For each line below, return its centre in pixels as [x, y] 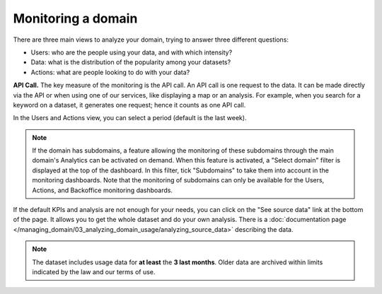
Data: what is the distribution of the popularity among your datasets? [131, 62]
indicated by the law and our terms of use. [94, 271]
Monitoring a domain [75, 18]
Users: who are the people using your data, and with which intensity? [132, 52]
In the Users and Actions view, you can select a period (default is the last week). [130, 118]
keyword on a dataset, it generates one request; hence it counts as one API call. [129, 105]
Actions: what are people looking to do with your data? [110, 72]
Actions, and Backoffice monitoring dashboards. [103, 190]
